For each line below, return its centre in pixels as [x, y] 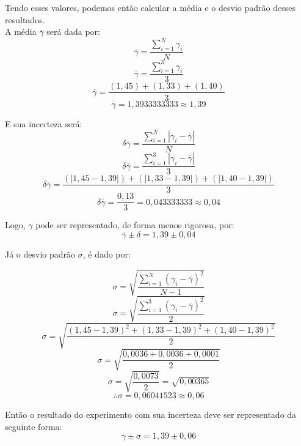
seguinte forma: [34, 426]
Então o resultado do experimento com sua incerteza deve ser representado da [151, 414]
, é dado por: [107, 254]
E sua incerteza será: [44, 123]
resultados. [25, 19]
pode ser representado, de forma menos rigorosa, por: [135, 225]
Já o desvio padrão [40, 254]
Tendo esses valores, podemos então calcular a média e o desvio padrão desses [150, 7]
